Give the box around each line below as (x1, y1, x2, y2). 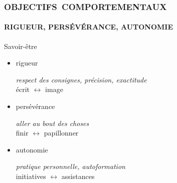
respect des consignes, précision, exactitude (16, 74, 147, 84)
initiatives (16, 170, 46, 181)
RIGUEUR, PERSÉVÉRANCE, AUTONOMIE (4, 21, 173, 32)
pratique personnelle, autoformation (16, 161, 125, 171)
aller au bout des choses (16, 117, 89, 128)
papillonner (44, 127, 79, 138)
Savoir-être (4, 40, 37, 51)
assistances (61, 170, 95, 181)
